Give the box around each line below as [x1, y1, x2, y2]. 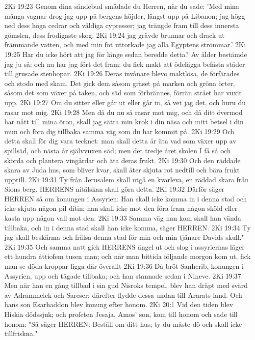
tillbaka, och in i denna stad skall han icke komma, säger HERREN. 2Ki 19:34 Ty [4, 222, 251, 232]
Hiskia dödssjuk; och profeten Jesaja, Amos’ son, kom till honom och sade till [4, 309, 238, 319]
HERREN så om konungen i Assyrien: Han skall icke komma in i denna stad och [4, 193, 247, 203]
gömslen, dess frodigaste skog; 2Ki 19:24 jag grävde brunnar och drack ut [4, 29, 225, 40]
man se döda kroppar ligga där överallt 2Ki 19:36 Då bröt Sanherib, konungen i [4, 261, 244, 271]
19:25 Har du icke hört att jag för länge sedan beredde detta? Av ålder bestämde [4, 49, 247, 59]
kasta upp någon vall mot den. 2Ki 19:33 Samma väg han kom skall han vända [4, 213, 241, 223]
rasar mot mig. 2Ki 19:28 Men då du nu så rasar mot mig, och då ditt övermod [4, 107, 243, 117]
